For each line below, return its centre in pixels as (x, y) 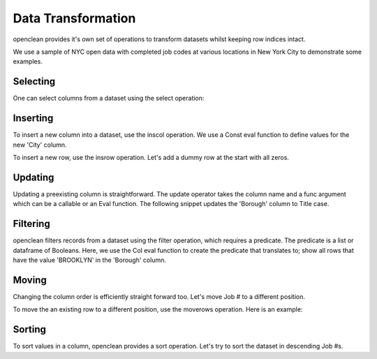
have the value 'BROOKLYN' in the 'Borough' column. (90, 260)
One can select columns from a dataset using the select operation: (109, 98)
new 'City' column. (40, 145)
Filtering (31, 224)
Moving (30, 280)
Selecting (34, 81)
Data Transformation (74, 18)
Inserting (33, 118)
